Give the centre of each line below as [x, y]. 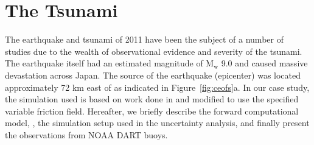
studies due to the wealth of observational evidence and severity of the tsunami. [154, 51]
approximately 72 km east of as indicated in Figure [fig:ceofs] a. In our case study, [157, 87]
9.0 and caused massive [264, 63]
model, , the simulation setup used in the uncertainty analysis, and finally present [157, 123]
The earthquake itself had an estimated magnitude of [104, 63]
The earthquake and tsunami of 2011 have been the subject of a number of [144, 39]
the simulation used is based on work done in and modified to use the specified [152, 99]
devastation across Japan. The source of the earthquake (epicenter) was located [153, 75]
